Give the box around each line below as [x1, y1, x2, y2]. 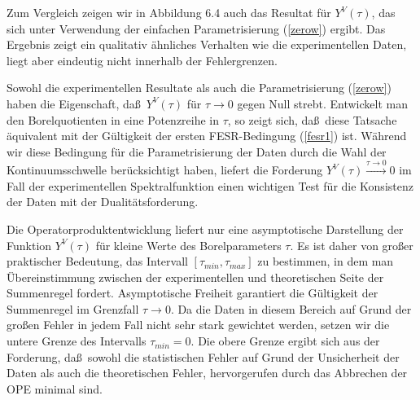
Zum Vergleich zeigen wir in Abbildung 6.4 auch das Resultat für [7, 4, 331, 20]
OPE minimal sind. [7, 380, 103, 397]
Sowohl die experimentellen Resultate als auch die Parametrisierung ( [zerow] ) [7, 79, 392, 96]
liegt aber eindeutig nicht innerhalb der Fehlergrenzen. [7, 51, 278, 68]
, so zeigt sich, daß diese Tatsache [227, 111, 397, 128]
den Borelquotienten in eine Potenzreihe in [7, 111, 220, 128]
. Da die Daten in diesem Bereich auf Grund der [170, 300, 412, 317]
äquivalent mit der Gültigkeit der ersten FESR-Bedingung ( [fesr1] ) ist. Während [7, 127, 407, 144]
